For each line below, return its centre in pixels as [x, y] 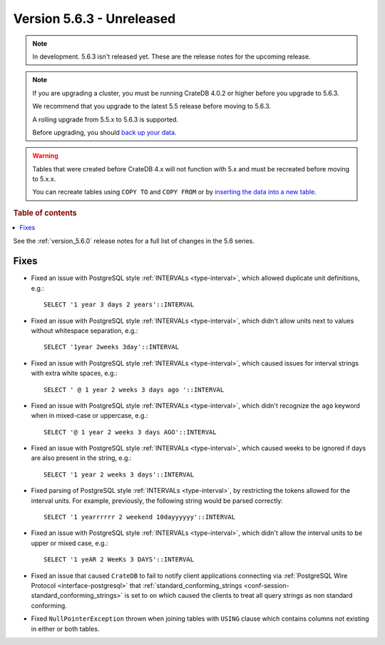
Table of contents [45, 213]
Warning [45, 156]
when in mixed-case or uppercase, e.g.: [89, 416]
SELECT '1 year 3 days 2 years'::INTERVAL [119, 305]
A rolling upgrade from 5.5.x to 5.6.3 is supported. [105, 119]
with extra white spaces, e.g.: [74, 373]
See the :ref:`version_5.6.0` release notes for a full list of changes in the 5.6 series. [134, 241]
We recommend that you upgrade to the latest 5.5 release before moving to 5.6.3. [152, 106]
